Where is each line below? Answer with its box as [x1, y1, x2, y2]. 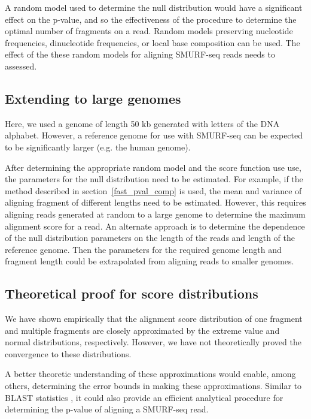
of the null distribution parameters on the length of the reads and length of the [5, 231, 295, 244]
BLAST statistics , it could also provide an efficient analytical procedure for [5, 391, 283, 403]
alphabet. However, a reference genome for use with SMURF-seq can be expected [5, 129, 303, 141]
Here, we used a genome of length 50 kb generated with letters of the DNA [5, 117, 280, 129]
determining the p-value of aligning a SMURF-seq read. [5, 403, 209, 415]
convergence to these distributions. [5, 347, 132, 360]
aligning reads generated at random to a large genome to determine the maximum [5, 207, 306, 220]
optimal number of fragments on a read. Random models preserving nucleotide [5, 25, 293, 37]
